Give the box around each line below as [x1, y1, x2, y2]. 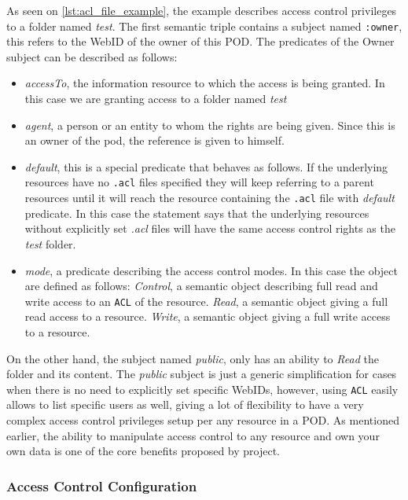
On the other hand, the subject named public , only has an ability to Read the [6, 350, 379, 366]
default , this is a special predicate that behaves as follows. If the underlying [24, 158, 388, 175]
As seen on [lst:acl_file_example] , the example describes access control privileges [6, 2, 397, 18]
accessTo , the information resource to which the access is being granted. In [24, 75, 385, 91]
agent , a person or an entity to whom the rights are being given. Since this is [24, 116, 395, 133]
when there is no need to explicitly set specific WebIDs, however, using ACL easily [6, 381, 399, 397]
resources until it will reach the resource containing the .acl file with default [24, 189, 395, 206]
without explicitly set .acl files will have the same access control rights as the [24, 220, 395, 237]
